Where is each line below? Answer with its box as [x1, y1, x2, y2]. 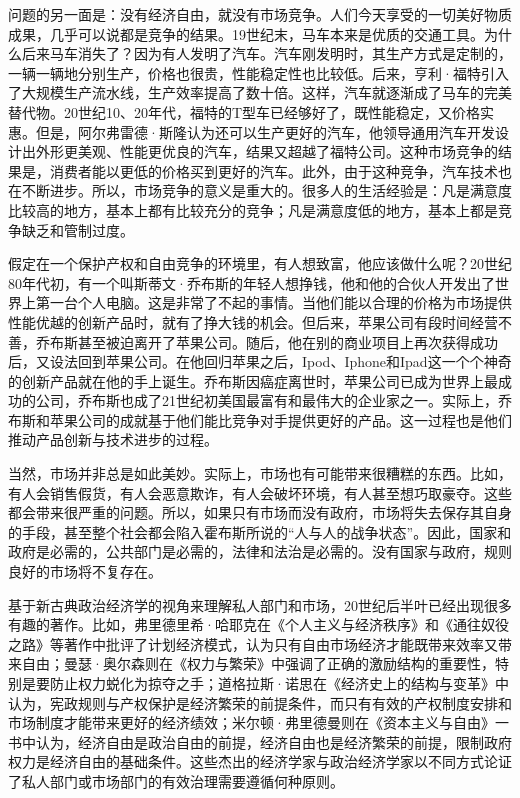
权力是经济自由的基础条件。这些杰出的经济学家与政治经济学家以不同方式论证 [8, 751, 512, 772]
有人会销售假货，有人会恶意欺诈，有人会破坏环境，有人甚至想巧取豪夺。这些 [8, 482, 512, 503]
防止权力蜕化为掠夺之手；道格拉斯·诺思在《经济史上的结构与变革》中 [49, 673, 509, 693]
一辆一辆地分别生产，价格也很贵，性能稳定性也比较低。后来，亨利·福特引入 [8, 62, 509, 83]
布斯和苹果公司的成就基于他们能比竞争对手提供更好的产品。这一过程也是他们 [8, 409, 512, 430]
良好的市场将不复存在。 [8, 561, 162, 582]
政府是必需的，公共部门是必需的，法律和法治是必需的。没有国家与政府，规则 [8, 541, 512, 562]
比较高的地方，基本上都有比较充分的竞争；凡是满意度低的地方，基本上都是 [8, 199, 498, 220]
